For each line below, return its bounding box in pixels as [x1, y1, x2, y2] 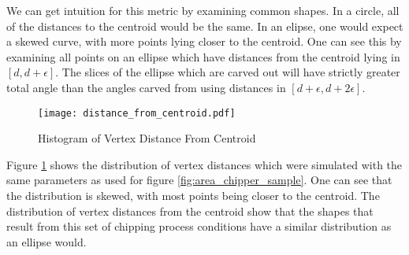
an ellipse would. [6, 233, 87, 249]
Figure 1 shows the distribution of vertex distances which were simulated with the [6, 156, 403, 172]
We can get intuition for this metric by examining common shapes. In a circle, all [6, 2, 400, 18]
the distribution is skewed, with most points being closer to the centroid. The [6, 187, 380, 203]
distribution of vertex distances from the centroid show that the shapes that [6, 202, 374, 219]
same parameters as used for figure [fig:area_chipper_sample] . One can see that [6, 172, 392, 188]
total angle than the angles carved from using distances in [6, 79, 286, 95]
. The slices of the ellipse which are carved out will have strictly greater [55, 64, 400, 80]
